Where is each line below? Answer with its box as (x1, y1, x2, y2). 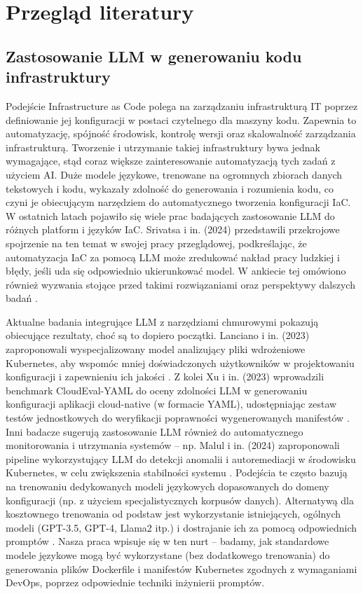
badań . (6, 291, 38, 305)
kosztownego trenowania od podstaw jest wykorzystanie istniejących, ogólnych (6, 506, 341, 521)
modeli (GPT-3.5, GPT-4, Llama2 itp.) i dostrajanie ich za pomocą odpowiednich (6, 520, 357, 534)
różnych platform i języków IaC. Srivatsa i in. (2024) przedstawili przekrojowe (6, 222, 340, 237)
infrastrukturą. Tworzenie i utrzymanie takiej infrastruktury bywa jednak (6, 139, 320, 154)
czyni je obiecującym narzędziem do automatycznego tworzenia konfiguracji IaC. (6, 195, 351, 209)
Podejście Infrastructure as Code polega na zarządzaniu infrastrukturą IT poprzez (6, 98, 358, 113)
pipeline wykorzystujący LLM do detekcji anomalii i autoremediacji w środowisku (6, 451, 356, 466)
